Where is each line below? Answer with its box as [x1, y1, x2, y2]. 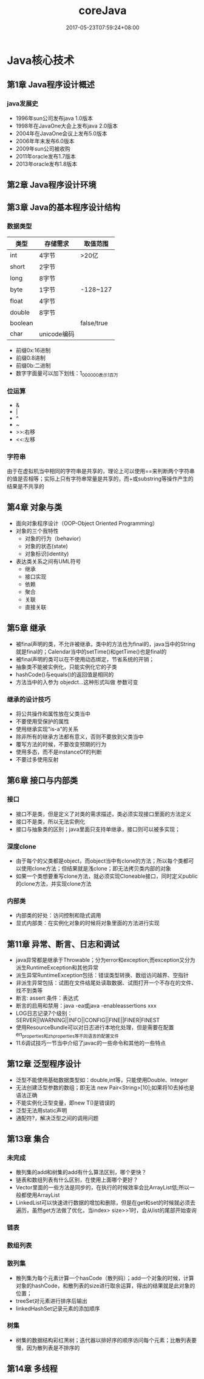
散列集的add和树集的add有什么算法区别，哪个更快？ [15, 1169, 147, 1176]
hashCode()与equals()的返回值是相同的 [15, 671, 114, 678]
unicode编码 [39, 330, 75, 338]
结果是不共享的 [7, 483, 44, 490]
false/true [80, 318, 108, 327]
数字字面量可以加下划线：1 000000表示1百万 [15, 369, 118, 378]
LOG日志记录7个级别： [15, 1010, 73, 1017]
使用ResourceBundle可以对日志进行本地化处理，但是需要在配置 [15, 1024, 174, 1031]
